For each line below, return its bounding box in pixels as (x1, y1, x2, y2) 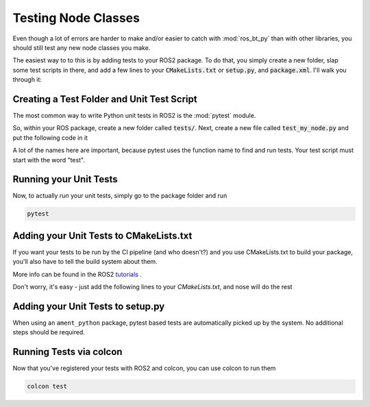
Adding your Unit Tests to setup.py (12, 300, 165, 312)
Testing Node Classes (12, 10, 140, 25)
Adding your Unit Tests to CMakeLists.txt (12, 230, 193, 241)
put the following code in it (12, 134, 88, 142)
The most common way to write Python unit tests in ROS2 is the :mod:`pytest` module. (12, 112, 256, 120)
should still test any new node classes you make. (12, 43, 151, 51)
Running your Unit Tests (12, 173, 118, 185)
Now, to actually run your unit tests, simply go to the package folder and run (12, 192, 227, 200)
